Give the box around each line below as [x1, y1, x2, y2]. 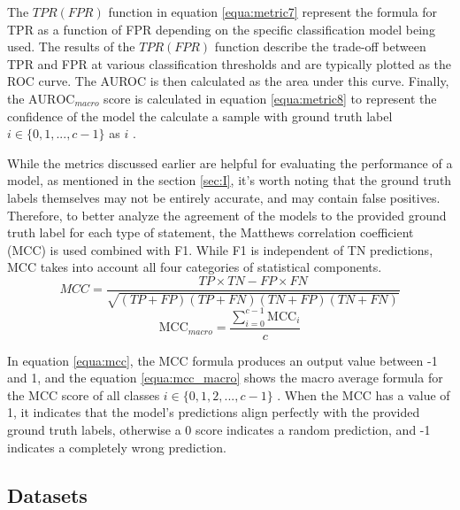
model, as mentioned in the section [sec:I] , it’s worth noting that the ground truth [7, 171, 452, 189]
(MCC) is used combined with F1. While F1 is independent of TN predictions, [7, 240, 433, 259]
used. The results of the [7, 37, 135, 56]
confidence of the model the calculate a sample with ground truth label [7, 106, 393, 125]
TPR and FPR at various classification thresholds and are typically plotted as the [7, 54, 452, 73]
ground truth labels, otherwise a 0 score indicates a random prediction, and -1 [7, 421, 431, 439]
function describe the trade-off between [214, 37, 426, 56]
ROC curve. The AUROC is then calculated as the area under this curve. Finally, [7, 72, 449, 90]
